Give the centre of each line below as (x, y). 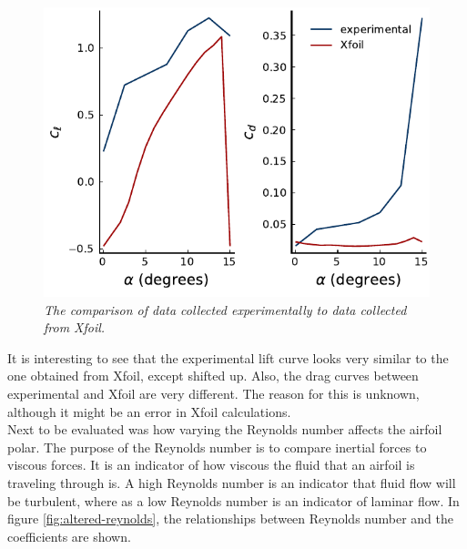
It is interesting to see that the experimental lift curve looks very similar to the (228, 357)
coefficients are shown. (69, 536)
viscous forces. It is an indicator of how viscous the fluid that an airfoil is (211, 465)
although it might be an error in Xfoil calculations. (149, 411)
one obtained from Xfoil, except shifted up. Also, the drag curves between (213, 376)
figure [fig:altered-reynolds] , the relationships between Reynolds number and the (230, 518)
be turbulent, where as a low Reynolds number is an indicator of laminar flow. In (233, 500)
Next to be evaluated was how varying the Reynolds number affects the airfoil (225, 429)
